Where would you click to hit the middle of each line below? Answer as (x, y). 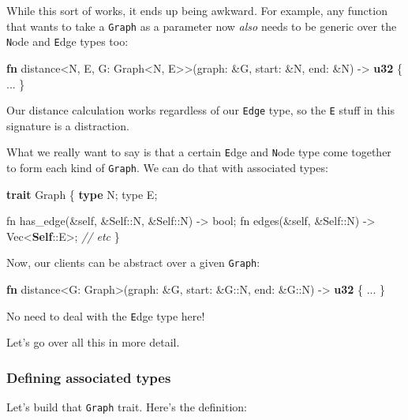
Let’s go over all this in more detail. (93, 342)
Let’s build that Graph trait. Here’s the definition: (127, 407)
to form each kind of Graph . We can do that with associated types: (167, 167)
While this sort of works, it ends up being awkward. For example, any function (197, 10)
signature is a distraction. (68, 125)
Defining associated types (89, 377)
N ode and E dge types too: (67, 41)
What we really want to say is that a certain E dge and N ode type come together (199, 152)
